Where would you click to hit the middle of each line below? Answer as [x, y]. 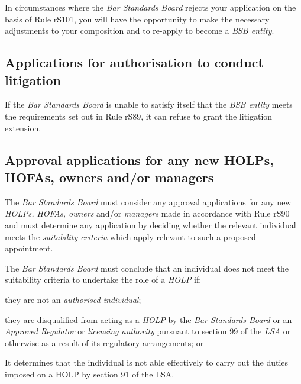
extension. [23, 128]
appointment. [29, 248]
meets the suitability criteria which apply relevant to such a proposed [130, 236]
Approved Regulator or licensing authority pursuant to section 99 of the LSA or [148, 331]
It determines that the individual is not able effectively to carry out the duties [147, 362]
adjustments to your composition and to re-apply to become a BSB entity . [140, 30]
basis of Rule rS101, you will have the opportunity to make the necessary [137, 19]
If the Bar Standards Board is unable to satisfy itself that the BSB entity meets [149, 104]
